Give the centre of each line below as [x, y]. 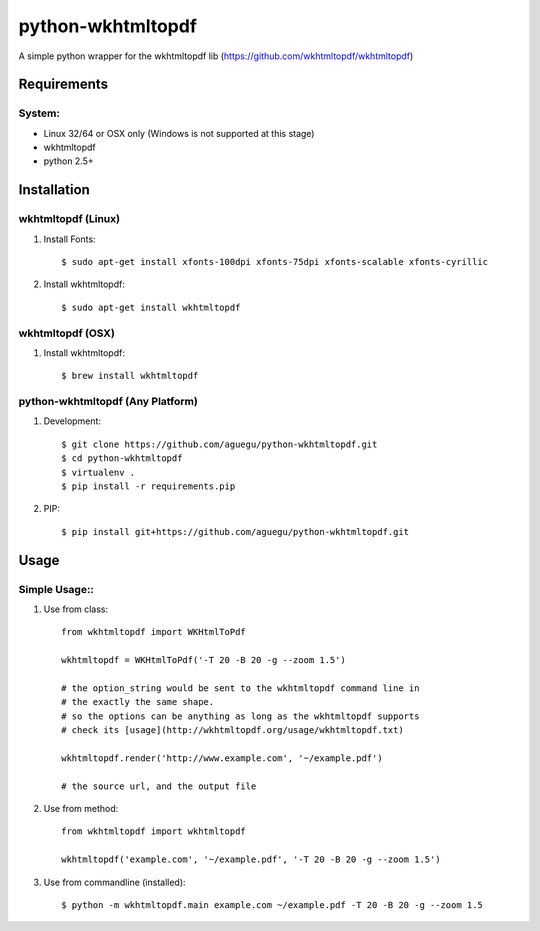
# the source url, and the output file [159, 786]
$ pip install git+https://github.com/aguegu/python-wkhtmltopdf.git [235, 531]
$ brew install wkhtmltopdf [130, 376]
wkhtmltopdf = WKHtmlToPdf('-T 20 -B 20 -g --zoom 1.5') [204, 660]
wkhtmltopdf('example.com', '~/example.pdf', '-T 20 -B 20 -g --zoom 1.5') [251, 859]
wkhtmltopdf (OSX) [66, 333]
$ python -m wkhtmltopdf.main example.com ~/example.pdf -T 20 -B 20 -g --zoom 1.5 [272, 905]
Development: [72, 421]
